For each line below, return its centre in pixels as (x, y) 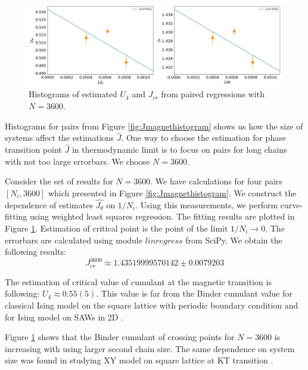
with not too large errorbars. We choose (77, 161)
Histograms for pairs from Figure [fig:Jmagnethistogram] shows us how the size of (154, 126)
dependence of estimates (49, 204)
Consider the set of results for (59, 181)
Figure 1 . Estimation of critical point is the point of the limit (116, 228)
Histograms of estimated (73, 94)
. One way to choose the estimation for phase (203, 138)
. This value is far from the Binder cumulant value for (194, 293)
